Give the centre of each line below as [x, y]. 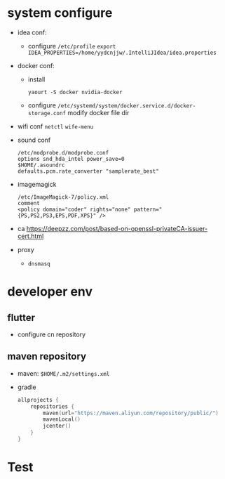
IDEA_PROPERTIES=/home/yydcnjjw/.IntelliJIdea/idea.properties [122, 53]
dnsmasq [39, 264]
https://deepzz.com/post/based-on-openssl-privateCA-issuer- [117, 228]
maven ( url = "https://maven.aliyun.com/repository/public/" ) [131, 413]
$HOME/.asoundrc [41, 165]
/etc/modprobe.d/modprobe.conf [63, 152]
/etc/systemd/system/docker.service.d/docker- [127, 106]
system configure [60, 13]
